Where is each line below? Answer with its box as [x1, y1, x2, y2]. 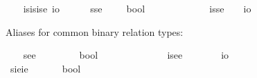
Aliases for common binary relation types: [6, 24, 184, 39]
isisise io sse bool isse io [23, 1, 251, 15]
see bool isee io [23, 48, 229, 62]
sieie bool [10, 61, 81, 75]
